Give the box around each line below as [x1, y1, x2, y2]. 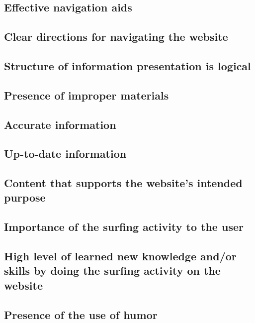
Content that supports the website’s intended [4, 175, 243, 191]
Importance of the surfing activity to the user [4, 219, 244, 234]
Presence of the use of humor [4, 307, 158, 322]
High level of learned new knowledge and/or [4, 248, 237, 264]
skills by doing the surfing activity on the [4, 263, 221, 278]
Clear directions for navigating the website [4, 29, 228, 44]
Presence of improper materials [4, 87, 169, 103]
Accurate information [4, 116, 116, 132]
